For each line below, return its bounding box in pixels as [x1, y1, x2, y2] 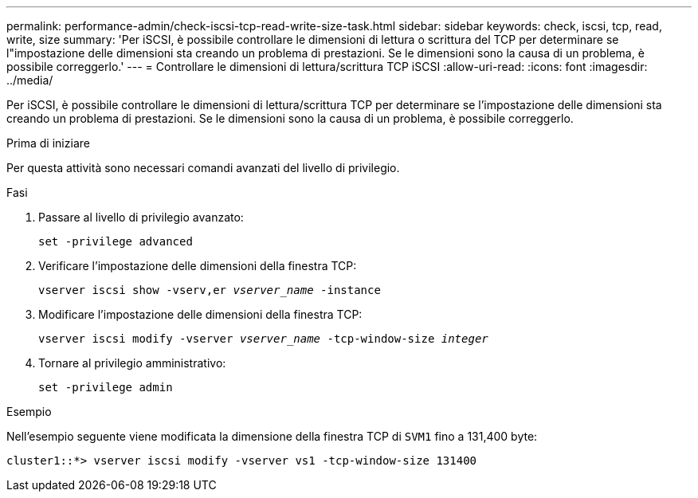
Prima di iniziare [6, 136, 90, 150]
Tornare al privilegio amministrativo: [38, 356, 226, 370]
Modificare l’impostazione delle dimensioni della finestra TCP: [38, 308, 363, 321]
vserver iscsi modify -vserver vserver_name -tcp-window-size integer [38, 332, 488, 345]
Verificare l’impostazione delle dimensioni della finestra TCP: [38, 259, 357, 273]
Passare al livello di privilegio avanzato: [38, 210, 244, 224]
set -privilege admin [38, 381, 173, 394]
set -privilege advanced [38, 235, 193, 248]
